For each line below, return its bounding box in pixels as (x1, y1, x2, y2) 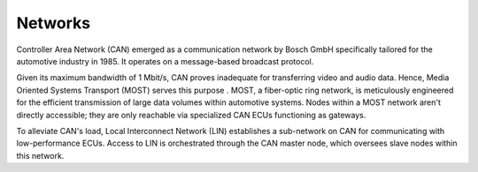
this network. (16, 150, 65, 161)
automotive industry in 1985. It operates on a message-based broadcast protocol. (16, 56, 314, 66)
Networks (16, 13, 91, 33)
